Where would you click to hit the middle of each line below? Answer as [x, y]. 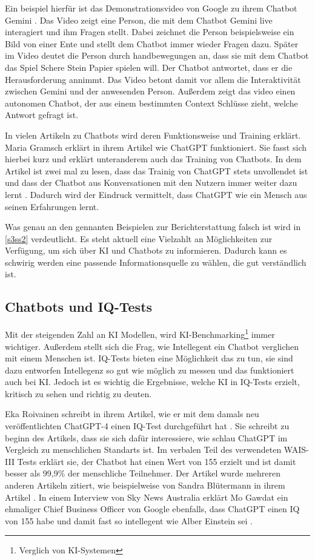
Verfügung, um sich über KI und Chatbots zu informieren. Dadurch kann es [146, 250]
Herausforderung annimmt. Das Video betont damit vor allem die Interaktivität [153, 79]
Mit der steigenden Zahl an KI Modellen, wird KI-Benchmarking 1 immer [140, 333]
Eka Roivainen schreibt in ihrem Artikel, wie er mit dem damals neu [132, 414]
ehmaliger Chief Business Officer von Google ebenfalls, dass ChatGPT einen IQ [152, 509]
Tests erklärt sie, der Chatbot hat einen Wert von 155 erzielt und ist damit [157, 461]
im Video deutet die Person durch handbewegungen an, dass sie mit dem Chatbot [157, 55]
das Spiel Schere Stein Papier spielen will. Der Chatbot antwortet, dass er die [149, 67]
